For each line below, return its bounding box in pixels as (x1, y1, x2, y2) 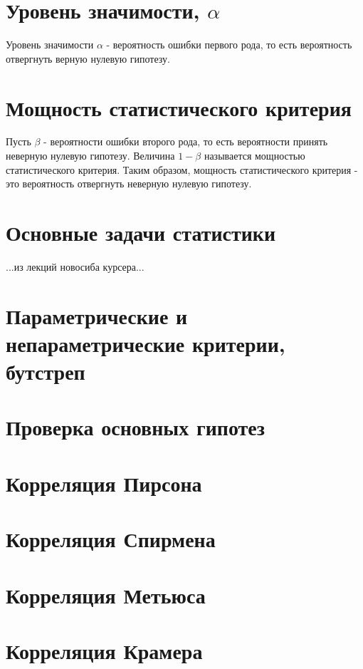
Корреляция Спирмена (6, 524, 216, 554)
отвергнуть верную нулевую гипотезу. (6, 51, 170, 66)
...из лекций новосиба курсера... (6, 259, 144, 274)
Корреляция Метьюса (6, 580, 206, 609)
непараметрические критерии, (6, 328, 285, 358)
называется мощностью (204, 148, 305, 163)
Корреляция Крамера (6, 636, 203, 665)
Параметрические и (6, 301, 188, 330)
